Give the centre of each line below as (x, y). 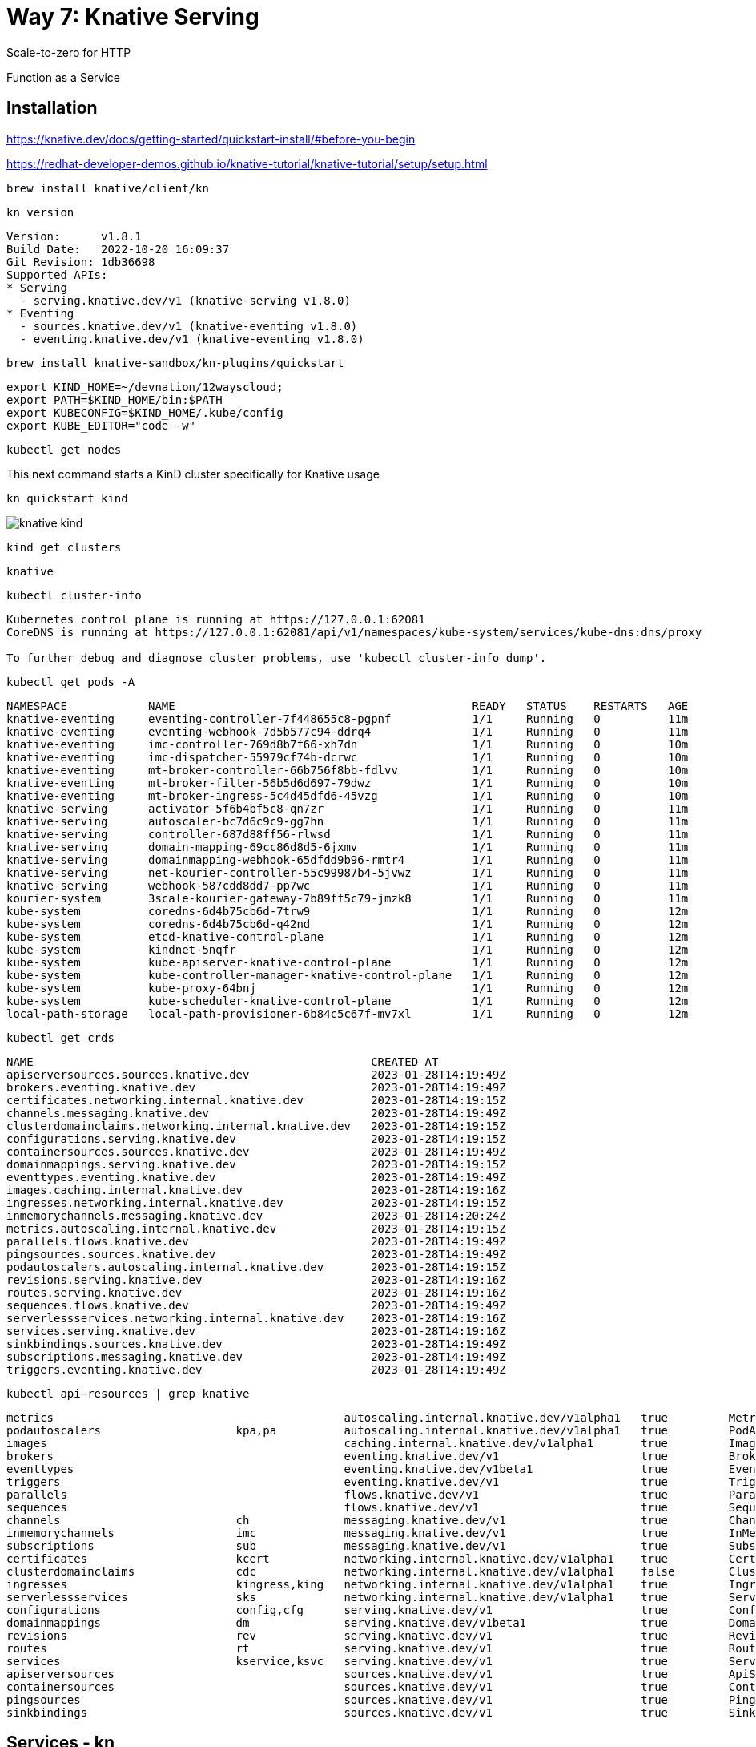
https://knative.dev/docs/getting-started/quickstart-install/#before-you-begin (211, 139)
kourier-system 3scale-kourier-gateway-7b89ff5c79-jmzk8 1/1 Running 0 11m (348, 898)
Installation (52, 108)
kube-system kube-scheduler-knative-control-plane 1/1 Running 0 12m (348, 1001)
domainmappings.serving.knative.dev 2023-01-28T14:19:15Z (256, 1164)
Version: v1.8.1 (74, 236)
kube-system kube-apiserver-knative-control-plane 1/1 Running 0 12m (348, 962)
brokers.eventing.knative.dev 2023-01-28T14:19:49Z (256, 1087)
